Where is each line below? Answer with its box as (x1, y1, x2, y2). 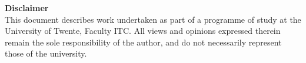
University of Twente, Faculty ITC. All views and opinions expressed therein (5, 24, 281, 37)
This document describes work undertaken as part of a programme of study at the (5, 13, 301, 25)
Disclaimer (5, 2, 49, 13)
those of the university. (5, 47, 87, 60)
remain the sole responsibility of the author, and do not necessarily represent (5, 36, 282, 48)
